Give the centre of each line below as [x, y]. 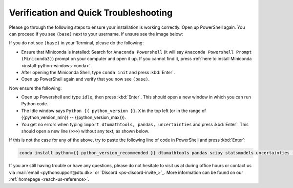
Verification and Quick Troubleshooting [91, 13]
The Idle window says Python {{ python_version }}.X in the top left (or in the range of [114, 111]
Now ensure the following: [35, 88]
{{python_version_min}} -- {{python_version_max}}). [74, 117]
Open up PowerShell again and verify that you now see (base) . [85, 79]
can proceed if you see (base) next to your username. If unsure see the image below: [96, 34]
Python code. [35, 104]
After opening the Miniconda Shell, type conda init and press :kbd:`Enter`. [98, 72]
